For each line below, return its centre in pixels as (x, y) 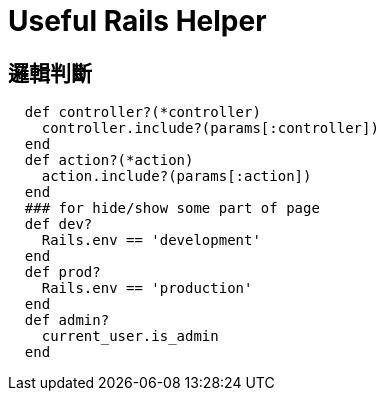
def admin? (67, 320)
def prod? (62, 272)
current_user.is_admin (130, 336)
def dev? (58, 224)
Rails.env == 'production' (147, 288)
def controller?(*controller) (142, 112)
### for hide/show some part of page (172, 208)
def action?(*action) (109, 160)
